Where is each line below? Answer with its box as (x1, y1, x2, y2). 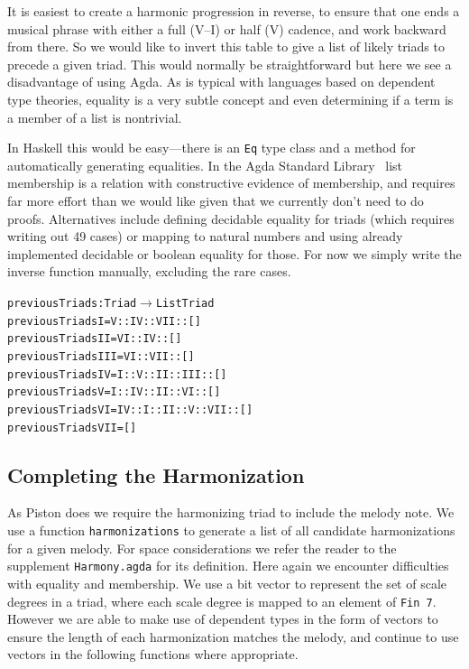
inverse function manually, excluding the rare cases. (7, 262, 291, 281)
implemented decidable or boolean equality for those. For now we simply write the (7, 244, 462, 263)
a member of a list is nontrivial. (7, 107, 182, 126)
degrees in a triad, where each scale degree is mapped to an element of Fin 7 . (7, 591, 437, 610)
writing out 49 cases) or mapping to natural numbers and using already (7, 227, 403, 246)
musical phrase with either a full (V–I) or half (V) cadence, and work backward (7, 19, 446, 38)
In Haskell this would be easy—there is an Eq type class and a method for (7, 138, 416, 157)
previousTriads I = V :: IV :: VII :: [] (7, 314, 201, 328)
